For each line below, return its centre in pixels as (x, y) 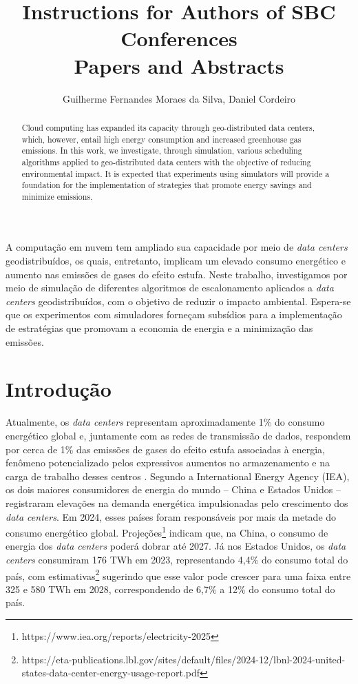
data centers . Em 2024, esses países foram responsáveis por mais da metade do (171, 516)
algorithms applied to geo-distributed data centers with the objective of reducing (166, 162)
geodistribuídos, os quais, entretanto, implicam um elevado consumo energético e (176, 261)
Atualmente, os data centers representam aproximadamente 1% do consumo (165, 422)
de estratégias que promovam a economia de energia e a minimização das (159, 328)
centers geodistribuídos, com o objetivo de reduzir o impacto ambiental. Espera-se (178, 301)
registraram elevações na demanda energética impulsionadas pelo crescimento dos (177, 502)
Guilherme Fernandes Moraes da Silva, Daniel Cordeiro (179, 98)
